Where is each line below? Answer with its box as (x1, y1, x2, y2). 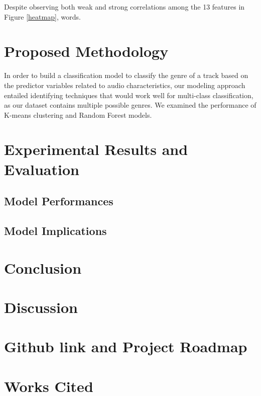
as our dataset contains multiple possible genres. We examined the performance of (4, 100, 256, 110)
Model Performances (4, 193, 113, 209)
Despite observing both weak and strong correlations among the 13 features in (4, 2, 245, 12)
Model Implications (4, 223, 107, 239)
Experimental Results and (4, 139, 188, 160)
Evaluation (4, 159, 79, 179)
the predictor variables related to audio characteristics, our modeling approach (4, 80, 245, 90)
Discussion (4, 296, 78, 317)
